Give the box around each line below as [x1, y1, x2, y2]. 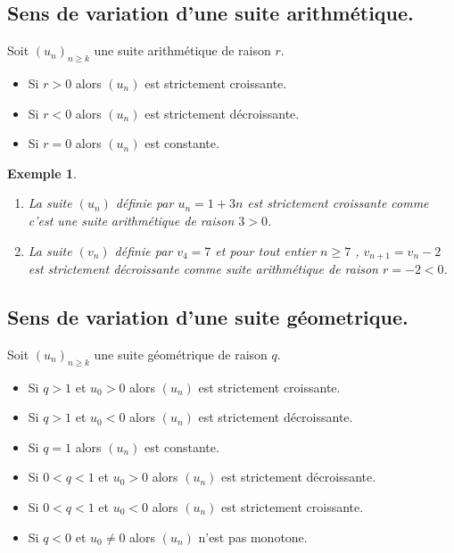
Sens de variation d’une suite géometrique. [7, 303, 409, 330]
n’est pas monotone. [198, 527, 308, 546]
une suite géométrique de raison [94, 344, 268, 363]
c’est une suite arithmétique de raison [28, 210, 235, 229]
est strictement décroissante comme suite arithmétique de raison [28, 260, 378, 278]
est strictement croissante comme [247, 194, 429, 212]
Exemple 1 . [7, 163, 77, 182]
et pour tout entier [215, 241, 317, 260]
